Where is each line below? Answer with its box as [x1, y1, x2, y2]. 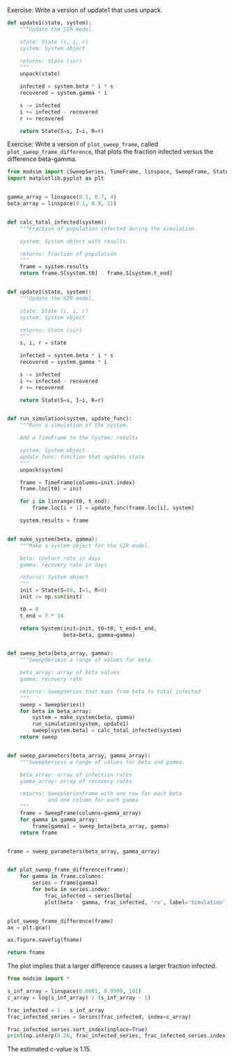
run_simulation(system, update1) [32, 720, 130, 727]
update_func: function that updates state [19, 453, 145, 461]
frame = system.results [19, 263, 89, 270]
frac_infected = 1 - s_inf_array [7, 1007, 104, 1014]
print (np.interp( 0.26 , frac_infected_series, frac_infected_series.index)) [7, 1033, 232, 1039]
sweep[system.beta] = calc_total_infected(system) [32, 727, 182, 734]
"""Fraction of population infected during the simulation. [19, 225, 198, 232]
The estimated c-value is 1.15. [7, 1045, 92, 1053]
